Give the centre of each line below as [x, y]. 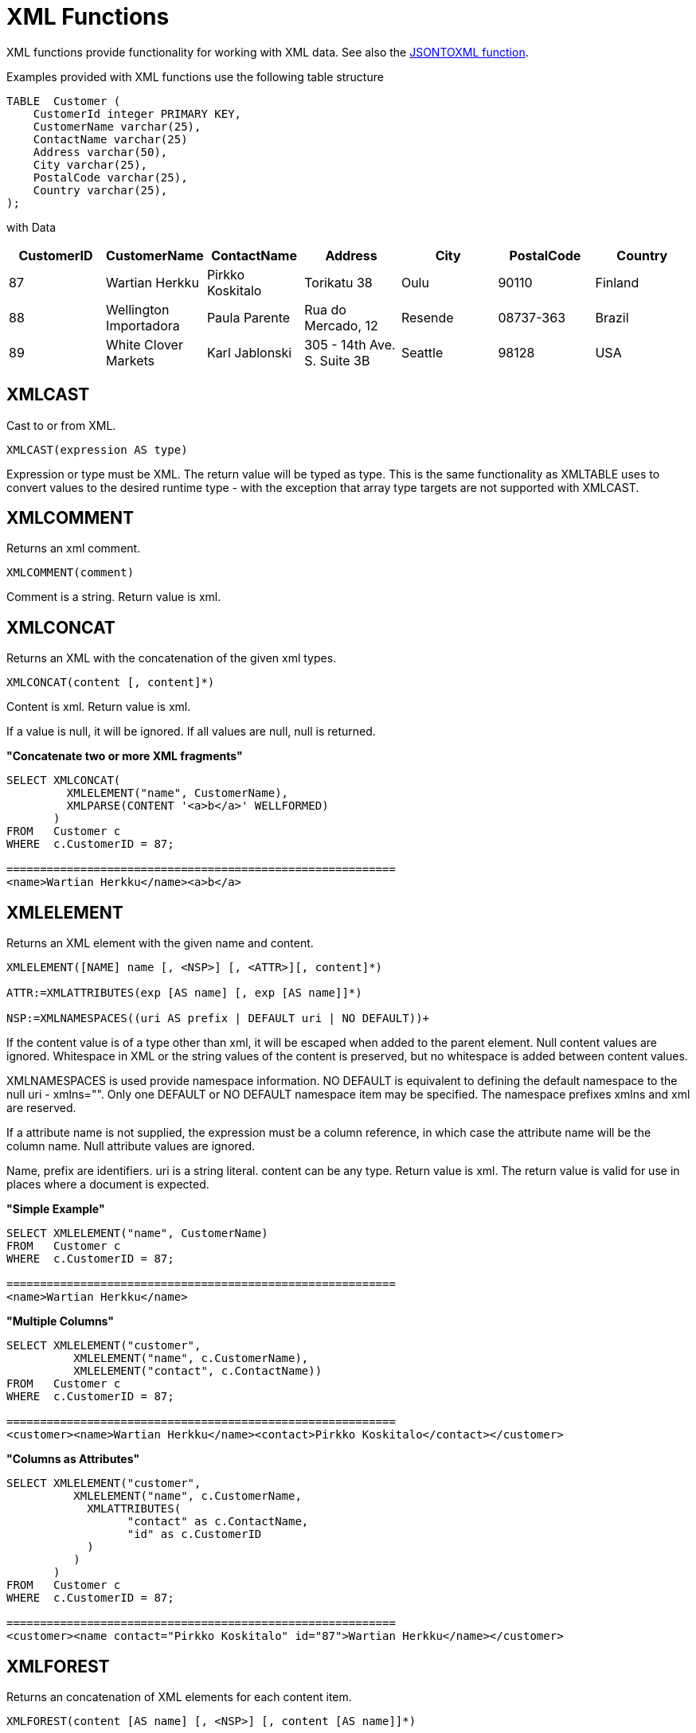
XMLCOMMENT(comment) [70, 573]
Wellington [138, 309]
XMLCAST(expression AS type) [97, 449]
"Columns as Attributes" [73, 1459]
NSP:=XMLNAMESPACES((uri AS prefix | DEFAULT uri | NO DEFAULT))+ [218, 1019]
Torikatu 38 [338, 282]
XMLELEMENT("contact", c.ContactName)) [198, 1371]
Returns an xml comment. [74, 548]
